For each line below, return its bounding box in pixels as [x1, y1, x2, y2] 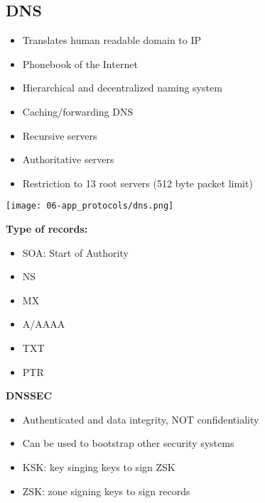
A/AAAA [22, 316, 65, 331]
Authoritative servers [22, 152, 114, 167]
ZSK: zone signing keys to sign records [22, 483, 190, 498]
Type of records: [6, 221, 88, 236]
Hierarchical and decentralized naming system [22, 80, 222, 95]
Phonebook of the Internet [22, 56, 138, 71]
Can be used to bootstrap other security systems [22, 436, 234, 451]
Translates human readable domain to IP [22, 33, 202, 48]
